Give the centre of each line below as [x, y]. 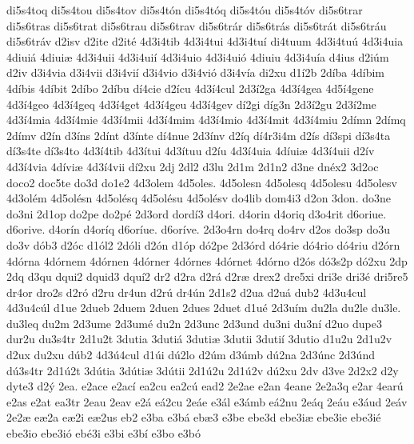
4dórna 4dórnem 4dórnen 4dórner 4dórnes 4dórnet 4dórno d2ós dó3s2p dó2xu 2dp [207, 260]
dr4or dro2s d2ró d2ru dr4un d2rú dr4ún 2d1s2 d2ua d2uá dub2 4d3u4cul [187, 292]
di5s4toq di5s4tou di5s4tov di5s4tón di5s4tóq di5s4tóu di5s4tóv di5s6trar [185, 10]
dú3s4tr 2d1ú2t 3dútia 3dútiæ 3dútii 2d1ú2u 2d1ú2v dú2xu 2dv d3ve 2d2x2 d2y [203, 370]
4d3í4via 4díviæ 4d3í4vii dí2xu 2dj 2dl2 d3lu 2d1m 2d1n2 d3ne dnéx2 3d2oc [193, 166]
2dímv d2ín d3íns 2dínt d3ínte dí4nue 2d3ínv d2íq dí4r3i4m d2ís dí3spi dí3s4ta [199, 135]
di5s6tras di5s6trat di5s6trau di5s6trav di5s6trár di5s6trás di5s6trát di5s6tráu [197, 25]
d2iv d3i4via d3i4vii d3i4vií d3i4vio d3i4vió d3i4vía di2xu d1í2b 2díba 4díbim [196, 72]
